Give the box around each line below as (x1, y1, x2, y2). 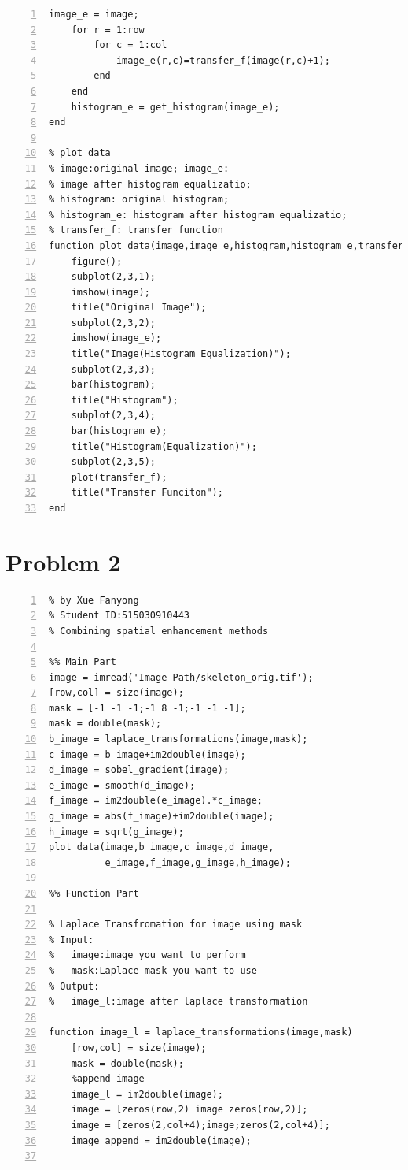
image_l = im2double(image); (71, 1088, 223, 1100)
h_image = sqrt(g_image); (49, 826, 184, 838)
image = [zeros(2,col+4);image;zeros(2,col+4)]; (71, 1119, 330, 1131)
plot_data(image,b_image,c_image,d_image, (49, 841, 274, 853)
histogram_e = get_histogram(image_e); (71, 101, 280, 113)
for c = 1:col (94, 39, 167, 51)
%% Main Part (49, 656, 116, 668)
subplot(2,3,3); (71, 363, 156, 375)
